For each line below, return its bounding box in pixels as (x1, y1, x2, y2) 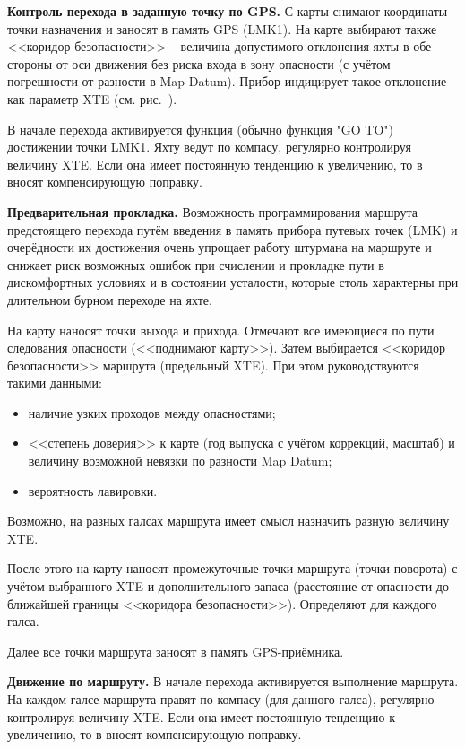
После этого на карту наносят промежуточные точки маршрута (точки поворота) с (7, 559, 458, 578)
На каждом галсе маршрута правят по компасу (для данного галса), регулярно (7, 690, 435, 708)
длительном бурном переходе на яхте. (7, 290, 212, 309)
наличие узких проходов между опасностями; (28, 403, 276, 422)
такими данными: (7, 373, 102, 392)
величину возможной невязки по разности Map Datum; (28, 451, 332, 470)
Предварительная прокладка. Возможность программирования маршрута (7, 202, 418, 221)
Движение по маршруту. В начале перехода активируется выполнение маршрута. (7, 672, 459, 691)
